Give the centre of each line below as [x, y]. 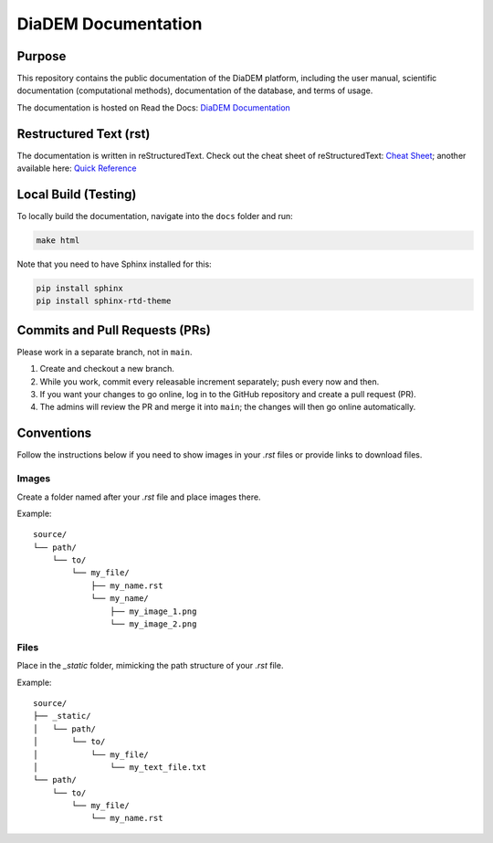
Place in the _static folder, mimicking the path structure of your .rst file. [150, 666]
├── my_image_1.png [153, 611]
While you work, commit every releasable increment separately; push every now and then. [210, 381]
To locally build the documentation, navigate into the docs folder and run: [155, 216]
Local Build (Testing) [77, 194]
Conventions [54, 433]
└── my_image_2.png [153, 624]
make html [58, 241]
